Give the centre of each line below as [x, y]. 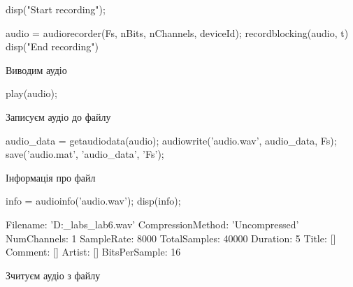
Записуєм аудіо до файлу [58, 116]
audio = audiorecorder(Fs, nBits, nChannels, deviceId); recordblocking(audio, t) [177, 32]
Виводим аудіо [36, 69]
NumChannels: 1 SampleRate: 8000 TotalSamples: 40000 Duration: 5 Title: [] [171, 238]
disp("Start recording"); [56, 9]
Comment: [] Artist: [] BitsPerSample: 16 [93, 252]
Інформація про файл [51, 177]
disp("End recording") [52, 46]
